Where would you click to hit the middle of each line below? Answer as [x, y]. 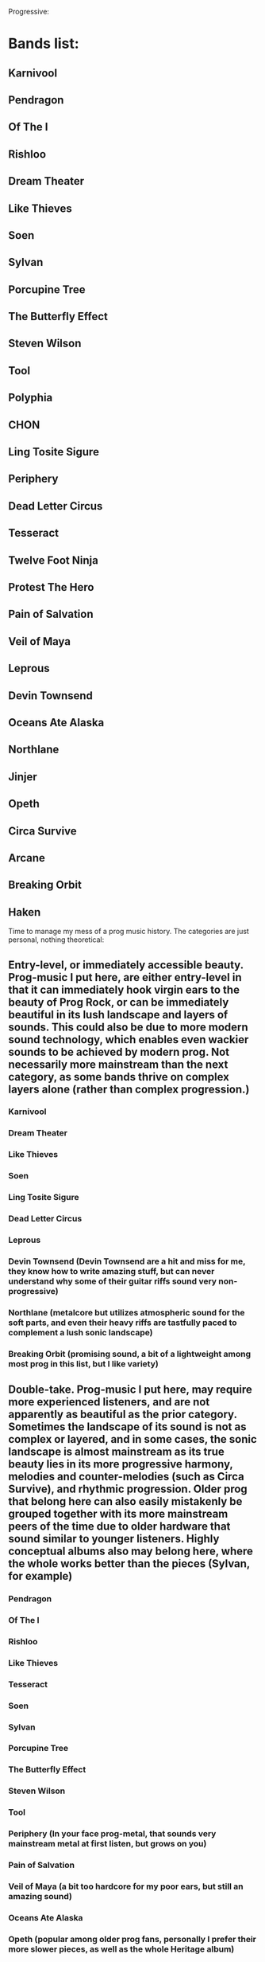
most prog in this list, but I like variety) [83, 1363]
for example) [40, 1576]
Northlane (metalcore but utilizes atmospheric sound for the [127, 1312]
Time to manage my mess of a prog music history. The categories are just [129, 932]
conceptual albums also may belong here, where [131, 1552]
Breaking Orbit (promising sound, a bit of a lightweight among [130, 1354]
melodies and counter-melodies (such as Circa [126, 1477]
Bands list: [44, 44]
